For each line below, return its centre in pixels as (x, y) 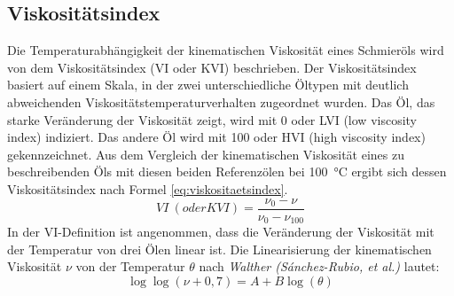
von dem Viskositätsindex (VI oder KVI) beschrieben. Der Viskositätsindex (212, 67)
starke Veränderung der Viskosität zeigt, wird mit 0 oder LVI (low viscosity (212, 119)
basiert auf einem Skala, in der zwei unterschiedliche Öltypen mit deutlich (208, 85)
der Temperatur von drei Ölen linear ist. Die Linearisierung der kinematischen (219, 249)
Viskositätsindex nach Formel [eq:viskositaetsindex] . (148, 188)
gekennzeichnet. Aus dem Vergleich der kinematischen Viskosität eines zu (206, 154)
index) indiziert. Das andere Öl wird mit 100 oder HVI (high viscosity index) (216, 137)
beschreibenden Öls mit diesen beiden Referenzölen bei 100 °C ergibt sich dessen (227, 171)
